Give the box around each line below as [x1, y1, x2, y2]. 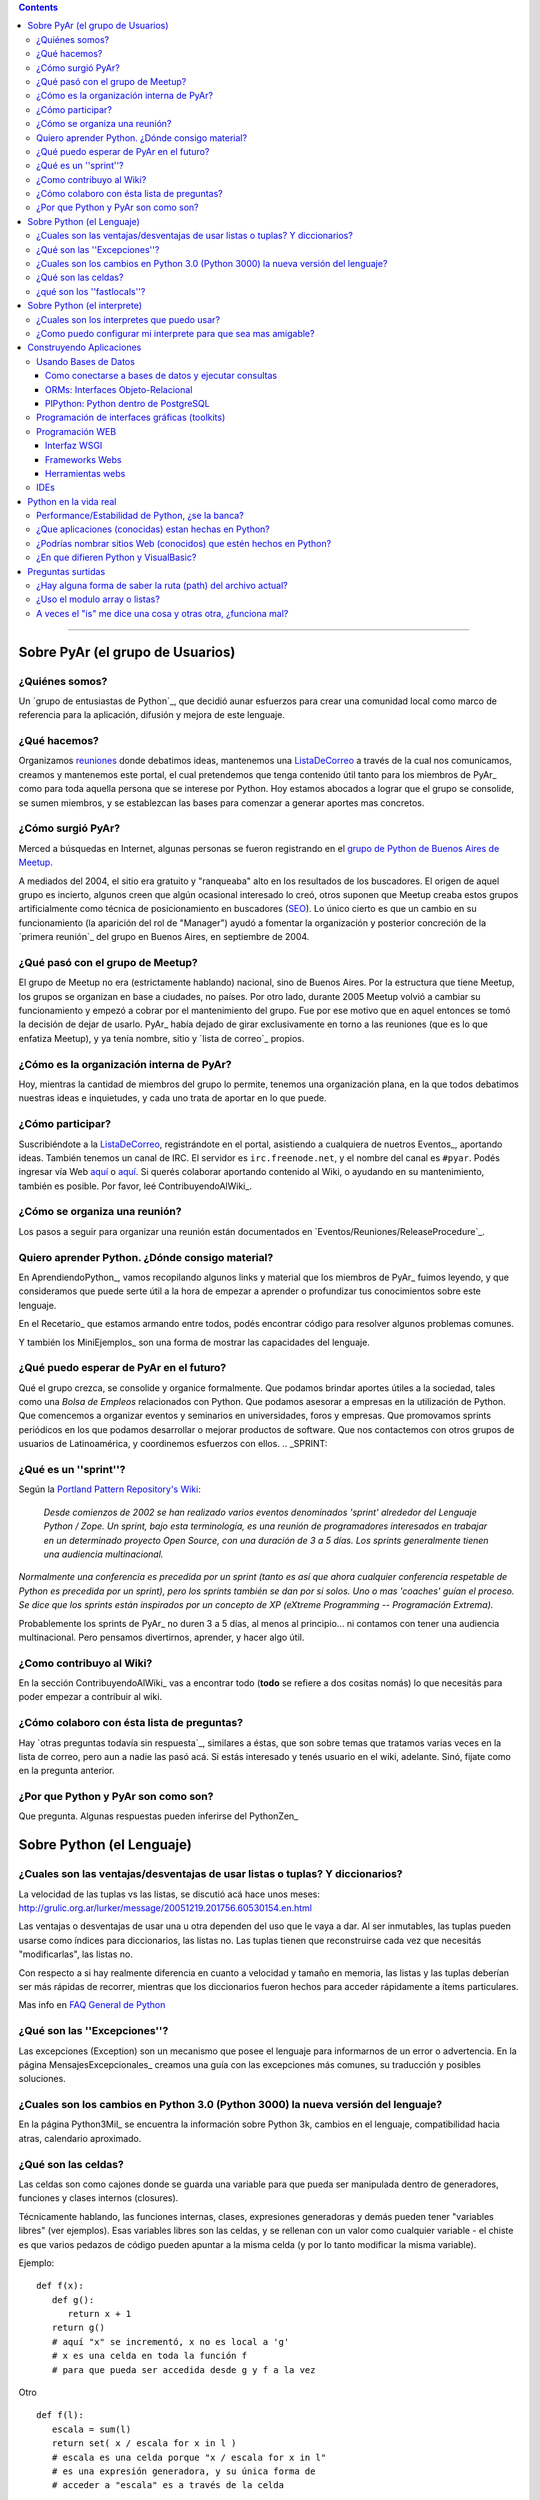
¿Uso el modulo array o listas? [36, 593, 160, 605]
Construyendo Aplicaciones [27, 341, 142, 354]
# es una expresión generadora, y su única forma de [51, 2466, 316, 2477]
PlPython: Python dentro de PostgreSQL [45, 397, 210, 409]
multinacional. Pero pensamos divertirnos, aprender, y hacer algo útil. [18, 1631, 305, 1643]
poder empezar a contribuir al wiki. [18, 1691, 163, 1703]
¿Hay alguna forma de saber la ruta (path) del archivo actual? [36, 580, 289, 592]
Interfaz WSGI [45, 440, 103, 452]
